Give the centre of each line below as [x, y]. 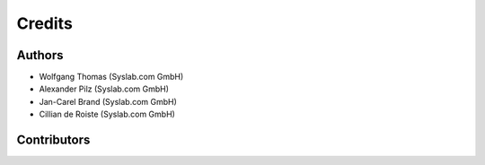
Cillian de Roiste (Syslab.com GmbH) [107, 114]
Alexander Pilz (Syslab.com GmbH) [104, 89]
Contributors [53, 140]
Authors [40, 55]
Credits [45, 23]
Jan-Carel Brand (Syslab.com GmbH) [108, 101]
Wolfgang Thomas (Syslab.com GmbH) [111, 77]
